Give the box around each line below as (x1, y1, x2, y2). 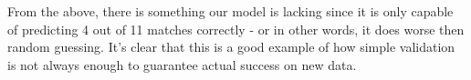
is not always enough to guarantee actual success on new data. (7, 55, 357, 74)
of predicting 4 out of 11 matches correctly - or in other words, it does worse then (7, 19, 465, 38)
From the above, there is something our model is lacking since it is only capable (7, 2, 454, 20)
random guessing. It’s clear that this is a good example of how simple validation (7, 37, 455, 56)
